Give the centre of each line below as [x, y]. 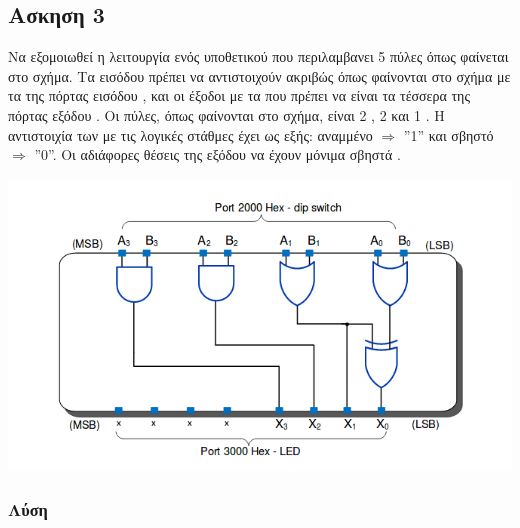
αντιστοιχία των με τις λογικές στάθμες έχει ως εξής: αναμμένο [190, 134]
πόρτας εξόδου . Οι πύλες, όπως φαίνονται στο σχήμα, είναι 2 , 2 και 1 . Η [226, 114]
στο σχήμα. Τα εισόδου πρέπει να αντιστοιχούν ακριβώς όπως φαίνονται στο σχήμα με [259, 75]
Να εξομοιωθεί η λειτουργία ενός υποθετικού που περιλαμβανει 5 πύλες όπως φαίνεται [258, 56]
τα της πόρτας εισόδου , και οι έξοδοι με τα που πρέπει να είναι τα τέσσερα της [239, 95]
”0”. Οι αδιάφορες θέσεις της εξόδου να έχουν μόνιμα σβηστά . [217, 154]
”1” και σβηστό [448, 134]
